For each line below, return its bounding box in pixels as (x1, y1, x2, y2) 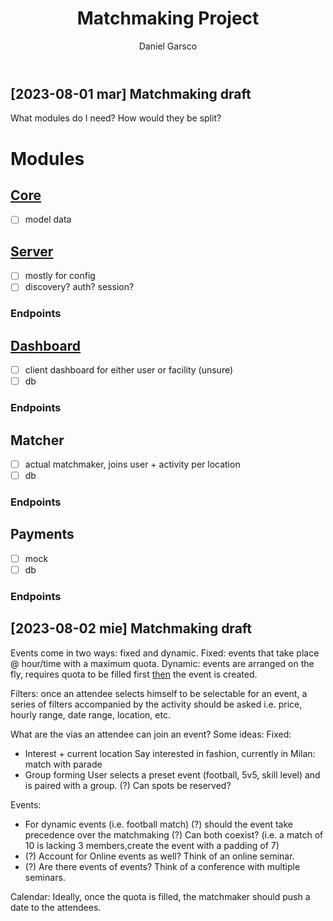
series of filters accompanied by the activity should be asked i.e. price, (10, 698, 303, 710)
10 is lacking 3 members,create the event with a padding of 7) (24, 839, 280, 851)
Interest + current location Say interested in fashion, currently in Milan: (24, 747, 316, 759)
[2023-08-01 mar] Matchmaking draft (10, 85, 252, 102)
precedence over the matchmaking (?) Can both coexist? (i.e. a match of (24, 828, 324, 841)
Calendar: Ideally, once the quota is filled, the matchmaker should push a (10, 890, 311, 902)
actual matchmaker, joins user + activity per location (24, 458, 241, 470)
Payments (10, 526, 75, 543)
